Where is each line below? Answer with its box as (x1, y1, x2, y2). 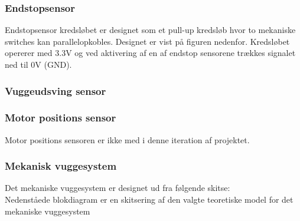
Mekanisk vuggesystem (5, 159, 117, 173)
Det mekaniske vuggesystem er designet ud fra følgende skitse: (5, 182, 230, 194)
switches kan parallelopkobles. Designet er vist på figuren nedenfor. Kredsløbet (5, 35, 290, 47)
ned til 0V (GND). (5, 58, 72, 70)
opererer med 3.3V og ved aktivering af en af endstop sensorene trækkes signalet (5, 47, 296, 59)
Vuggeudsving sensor (5, 83, 106, 98)
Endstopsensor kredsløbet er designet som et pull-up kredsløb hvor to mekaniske (5, 24, 296, 36)
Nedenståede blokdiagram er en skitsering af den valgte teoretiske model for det (5, 193, 294, 206)
